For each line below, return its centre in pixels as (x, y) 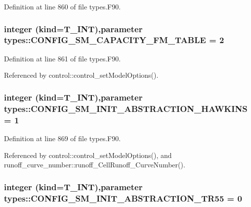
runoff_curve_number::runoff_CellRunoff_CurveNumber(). (95, 165)
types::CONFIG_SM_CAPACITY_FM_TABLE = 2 (114, 40)
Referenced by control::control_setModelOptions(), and (88, 155)
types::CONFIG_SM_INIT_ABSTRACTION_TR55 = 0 (123, 198)
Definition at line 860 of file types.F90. (63, 6)
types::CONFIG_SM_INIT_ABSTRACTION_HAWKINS (126, 108)
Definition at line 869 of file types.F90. (63, 138)
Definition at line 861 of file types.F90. (63, 58)
